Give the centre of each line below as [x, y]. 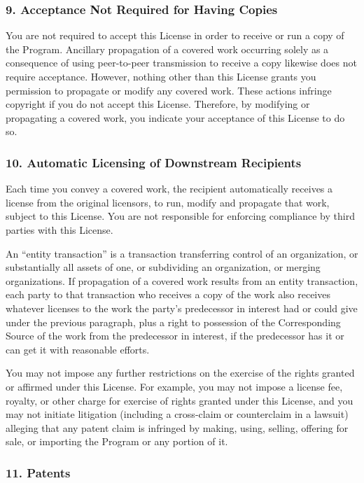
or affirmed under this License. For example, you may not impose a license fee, [174, 386]
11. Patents [38, 472]
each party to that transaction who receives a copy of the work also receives [168, 294]
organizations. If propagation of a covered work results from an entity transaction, [182, 280]
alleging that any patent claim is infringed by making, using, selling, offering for [177, 427]
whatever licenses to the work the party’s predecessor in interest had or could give [182, 308]
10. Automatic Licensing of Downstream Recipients [154, 162]
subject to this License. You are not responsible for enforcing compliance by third [180, 216]
